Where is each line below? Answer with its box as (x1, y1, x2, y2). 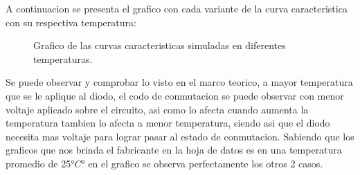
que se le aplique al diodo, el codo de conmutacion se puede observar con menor (6, 88, 344, 102)
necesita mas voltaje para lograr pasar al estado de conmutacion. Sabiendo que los (6, 129, 354, 143)
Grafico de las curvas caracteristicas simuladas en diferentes (33, 38, 286, 53)
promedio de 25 (6, 156, 71, 170)
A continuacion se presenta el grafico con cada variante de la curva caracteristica (6, 1, 348, 15)
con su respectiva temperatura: (6, 15, 136, 29)
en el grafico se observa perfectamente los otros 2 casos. (88, 156, 323, 170)
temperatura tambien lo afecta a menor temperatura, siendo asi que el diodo (6, 116, 330, 130)
